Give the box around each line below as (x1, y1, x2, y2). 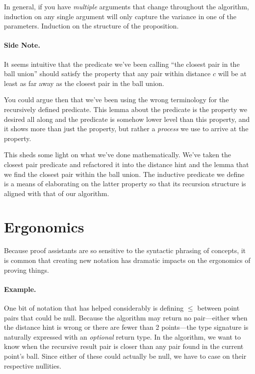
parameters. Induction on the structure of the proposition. (4, 21, 179, 31)
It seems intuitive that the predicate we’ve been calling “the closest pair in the (4, 58, 240, 69)
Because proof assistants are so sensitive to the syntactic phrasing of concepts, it (4, 245, 246, 256)
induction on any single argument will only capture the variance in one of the (4, 11, 236, 21)
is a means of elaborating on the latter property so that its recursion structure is (4, 178, 246, 189)
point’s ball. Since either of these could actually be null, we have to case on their (4, 350, 247, 361)
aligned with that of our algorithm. (4, 188, 109, 198)
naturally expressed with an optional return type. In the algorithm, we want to (4, 331, 241, 342)
